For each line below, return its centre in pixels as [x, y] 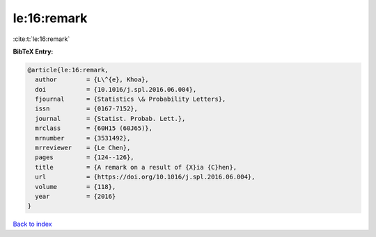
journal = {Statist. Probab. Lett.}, [110, 119]
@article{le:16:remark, [68, 70]
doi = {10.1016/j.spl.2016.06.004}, [116, 89]
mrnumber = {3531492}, [83, 138]
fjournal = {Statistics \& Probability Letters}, [131, 99]
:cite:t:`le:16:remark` [41, 39]
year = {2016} [76, 196]
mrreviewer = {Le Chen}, [83, 148]
